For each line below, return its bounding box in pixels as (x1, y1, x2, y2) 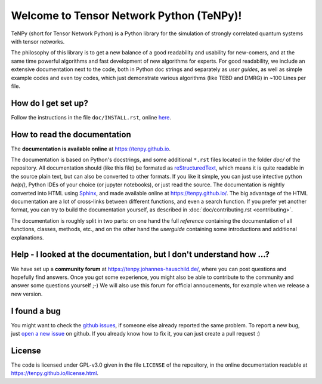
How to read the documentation (11, 129, 131, 140)
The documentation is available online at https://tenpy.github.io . (11, 145, 171, 152)
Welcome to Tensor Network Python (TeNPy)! (11, 9, 242, 22)
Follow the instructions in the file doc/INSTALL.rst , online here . (11, 113, 172, 121)
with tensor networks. (11, 38, 65, 45)
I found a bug (11, 306, 61, 316)
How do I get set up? (11, 98, 89, 108)
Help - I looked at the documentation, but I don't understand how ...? (11, 250, 270, 260)
